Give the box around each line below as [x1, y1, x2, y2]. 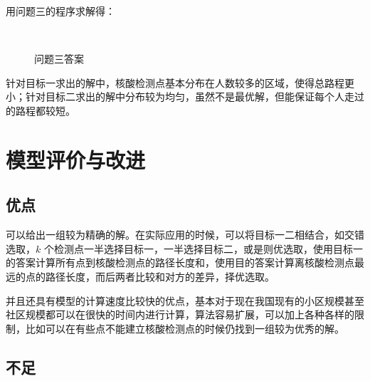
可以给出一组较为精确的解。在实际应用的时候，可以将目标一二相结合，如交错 [6, 227, 364, 242]
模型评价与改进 [6, 145, 146, 174]
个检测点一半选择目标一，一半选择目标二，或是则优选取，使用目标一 [43, 241, 363, 256]
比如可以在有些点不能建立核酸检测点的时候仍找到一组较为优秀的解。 [25, 320, 344, 335]
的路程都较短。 [6, 103, 75, 118]
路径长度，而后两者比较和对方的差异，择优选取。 [45, 268, 275, 283]
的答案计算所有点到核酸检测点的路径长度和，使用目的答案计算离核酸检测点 [6, 255, 354, 270]
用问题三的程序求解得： [6, 4, 115, 18]
